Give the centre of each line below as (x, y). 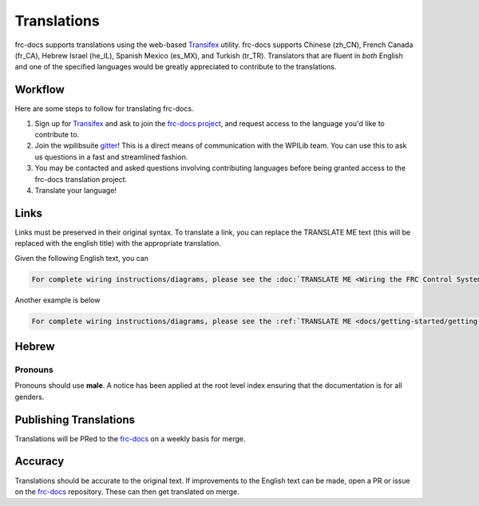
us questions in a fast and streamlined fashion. (111, 156)
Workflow (40, 90)
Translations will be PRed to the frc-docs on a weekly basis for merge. (130, 438)
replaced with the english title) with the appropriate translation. (118, 243)
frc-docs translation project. (81, 179)
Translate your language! (76, 190)
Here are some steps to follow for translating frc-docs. (104, 109)
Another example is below (57, 300)
